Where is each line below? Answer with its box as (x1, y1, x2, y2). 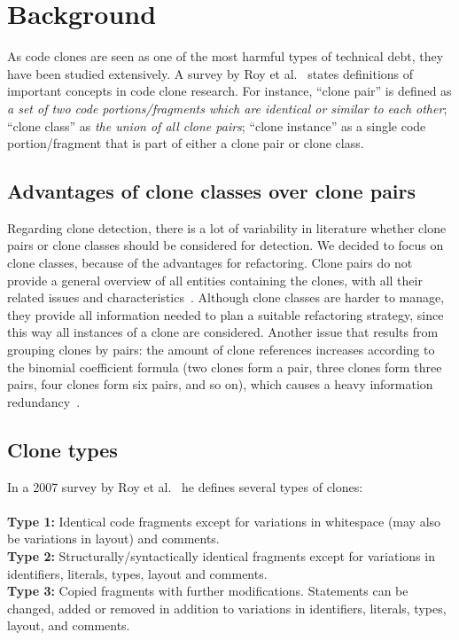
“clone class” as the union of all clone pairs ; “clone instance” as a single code (7, 116, 426, 135)
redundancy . (7, 392, 81, 410)
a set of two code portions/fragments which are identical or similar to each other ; (7, 98, 447, 117)
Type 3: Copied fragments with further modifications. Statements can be (7, 581, 408, 600)
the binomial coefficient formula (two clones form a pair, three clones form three (7, 357, 442, 376)
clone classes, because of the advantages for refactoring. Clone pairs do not (7, 254, 413, 272)
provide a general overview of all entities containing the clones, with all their (7, 270, 423, 289)
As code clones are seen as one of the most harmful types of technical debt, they (7, 47, 444, 66)
